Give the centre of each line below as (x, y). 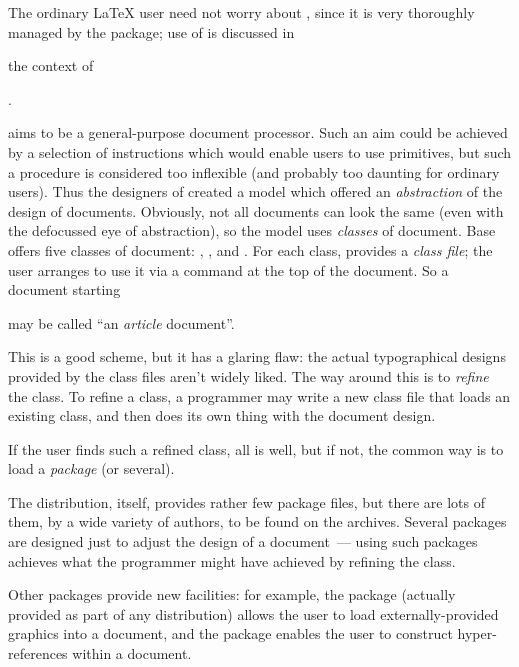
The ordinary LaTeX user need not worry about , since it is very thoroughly (241, 12)
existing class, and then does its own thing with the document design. (222, 415)
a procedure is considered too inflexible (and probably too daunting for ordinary (254, 171)
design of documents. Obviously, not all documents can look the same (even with (256, 210)
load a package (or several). (91, 468)
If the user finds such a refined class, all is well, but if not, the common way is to (256, 448)
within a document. (132, 653)
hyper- (477, 633)
